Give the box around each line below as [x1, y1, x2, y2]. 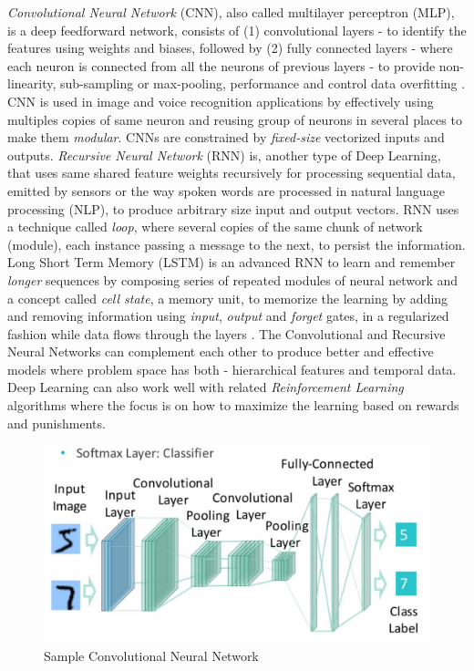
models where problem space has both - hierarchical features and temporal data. [7, 359, 457, 378]
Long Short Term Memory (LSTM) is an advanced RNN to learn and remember [7, 253, 456, 272]
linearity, [7, 74, 57, 93]
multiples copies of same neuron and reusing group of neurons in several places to [7, 109, 462, 129]
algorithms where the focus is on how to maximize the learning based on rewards [7, 396, 459, 415]
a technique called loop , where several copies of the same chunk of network [7, 217, 423, 236]
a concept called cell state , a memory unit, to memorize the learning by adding [7, 288, 448, 307]
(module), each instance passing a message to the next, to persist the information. [7, 234, 466, 253]
